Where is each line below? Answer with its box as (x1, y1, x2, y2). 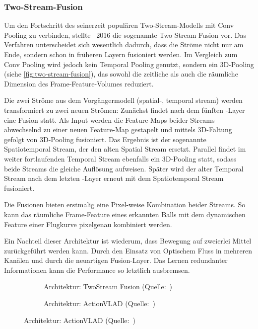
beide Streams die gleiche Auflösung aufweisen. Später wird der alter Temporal (4, 163, 244, 173)
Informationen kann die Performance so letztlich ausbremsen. (4, 264, 190, 275)
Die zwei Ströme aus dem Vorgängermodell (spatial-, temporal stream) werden (4, 95, 243, 105)
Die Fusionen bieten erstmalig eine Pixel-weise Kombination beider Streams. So (4, 199, 246, 210)
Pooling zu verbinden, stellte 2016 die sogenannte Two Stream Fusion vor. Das (4, 29, 246, 40)
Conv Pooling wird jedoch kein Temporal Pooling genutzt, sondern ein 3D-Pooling (4, 59, 254, 69)
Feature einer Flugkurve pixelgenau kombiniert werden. (4, 219, 172, 229)
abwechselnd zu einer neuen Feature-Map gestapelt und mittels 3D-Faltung (4, 124, 232, 135)
